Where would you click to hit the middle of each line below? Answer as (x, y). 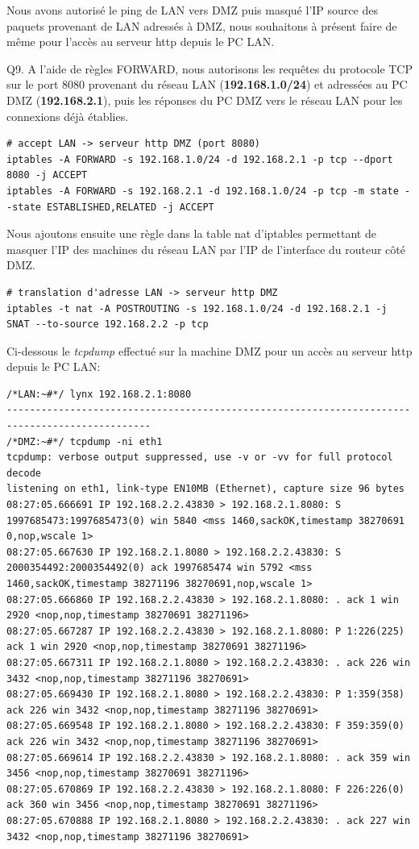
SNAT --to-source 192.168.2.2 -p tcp (108, 325)
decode (24, 473)
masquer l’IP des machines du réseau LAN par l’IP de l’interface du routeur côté (206, 249)
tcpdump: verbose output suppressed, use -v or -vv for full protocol (200, 458)
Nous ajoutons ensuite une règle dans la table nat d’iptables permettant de (191, 233)
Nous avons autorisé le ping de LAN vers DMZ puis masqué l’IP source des (192, 10)
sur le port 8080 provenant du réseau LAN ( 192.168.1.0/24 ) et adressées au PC (207, 84)
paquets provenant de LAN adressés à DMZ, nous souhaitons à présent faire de (202, 25)
